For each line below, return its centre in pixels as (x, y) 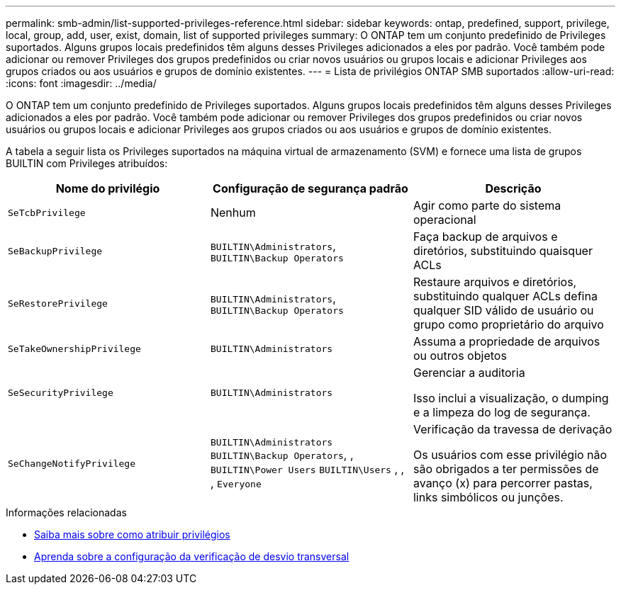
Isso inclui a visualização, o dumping (511, 398)
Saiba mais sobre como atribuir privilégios (132, 534)
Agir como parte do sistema (487, 205)
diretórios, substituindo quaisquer (503, 251)
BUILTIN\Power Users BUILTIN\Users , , (307, 469)
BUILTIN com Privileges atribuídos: (87, 163)
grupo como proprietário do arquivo (508, 324)
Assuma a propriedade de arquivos (507, 341)
